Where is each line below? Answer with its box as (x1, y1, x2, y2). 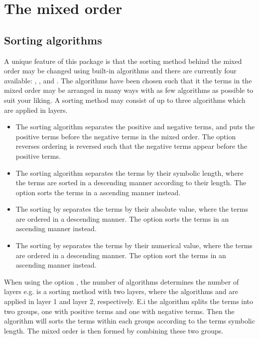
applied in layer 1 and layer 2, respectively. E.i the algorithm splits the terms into (4, 296, 254, 307)
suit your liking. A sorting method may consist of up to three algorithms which (4, 94, 246, 105)
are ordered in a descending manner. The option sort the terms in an (15, 250, 226, 260)
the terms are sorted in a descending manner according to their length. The (15, 177, 247, 188)
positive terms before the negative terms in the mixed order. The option (15, 131, 236, 141)
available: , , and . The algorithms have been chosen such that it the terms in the (4, 75, 252, 85)
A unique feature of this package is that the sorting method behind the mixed (4, 55, 242, 66)
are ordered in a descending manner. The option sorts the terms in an (15, 213, 229, 224)
